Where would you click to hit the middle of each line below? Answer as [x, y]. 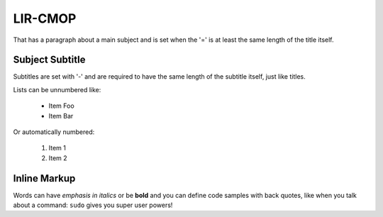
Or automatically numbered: [54, 132]
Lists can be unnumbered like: [57, 89]
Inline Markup [44, 178]
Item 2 [58, 158]
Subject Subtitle [49, 60]
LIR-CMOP [45, 18]
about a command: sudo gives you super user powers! [93, 205]
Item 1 [57, 148]
